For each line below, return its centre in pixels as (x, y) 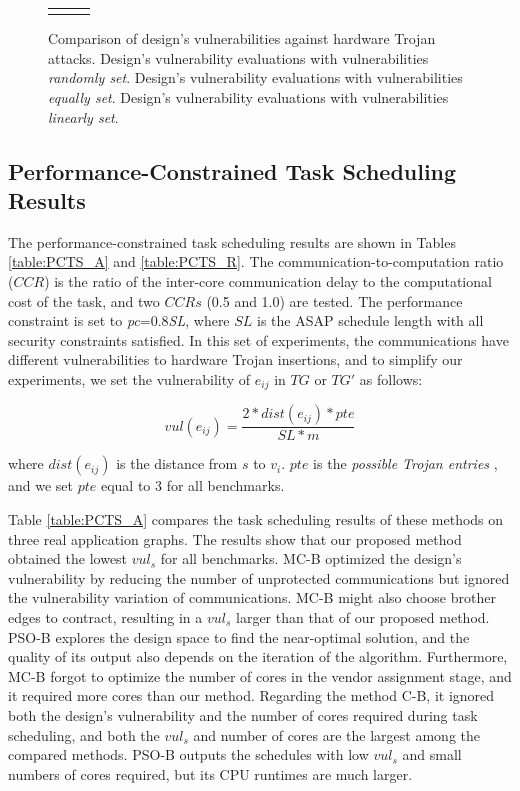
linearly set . (83, 116)
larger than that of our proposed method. (363, 617)
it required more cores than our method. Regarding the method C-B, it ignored (251, 695)
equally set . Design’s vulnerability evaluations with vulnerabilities (248, 97)
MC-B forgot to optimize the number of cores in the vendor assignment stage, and (260, 675)
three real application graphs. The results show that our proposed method (235, 538)
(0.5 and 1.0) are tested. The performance (334, 300)
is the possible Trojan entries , (405, 463)
